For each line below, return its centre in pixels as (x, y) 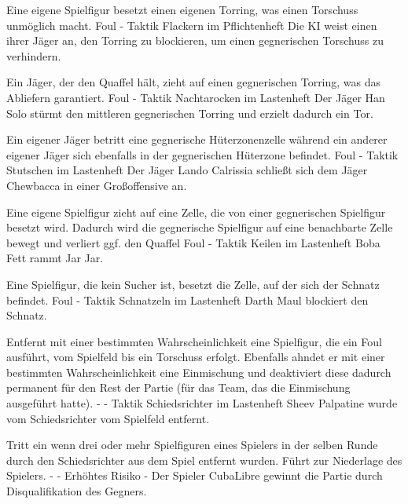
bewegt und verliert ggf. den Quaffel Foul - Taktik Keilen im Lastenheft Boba (193, 242)
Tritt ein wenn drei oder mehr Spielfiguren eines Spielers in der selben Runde (192, 445)
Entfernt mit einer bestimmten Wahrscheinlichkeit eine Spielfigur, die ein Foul (194, 341)
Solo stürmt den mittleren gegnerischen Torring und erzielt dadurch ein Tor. (190, 113)
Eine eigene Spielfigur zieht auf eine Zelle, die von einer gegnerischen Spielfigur (196, 212)
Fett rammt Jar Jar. (55, 258)
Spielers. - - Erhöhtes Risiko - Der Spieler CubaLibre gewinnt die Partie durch (195, 475)
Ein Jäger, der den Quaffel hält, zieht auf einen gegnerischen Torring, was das (194, 82)
